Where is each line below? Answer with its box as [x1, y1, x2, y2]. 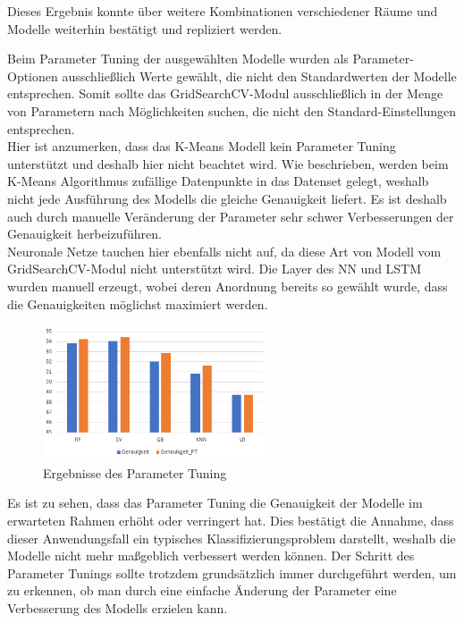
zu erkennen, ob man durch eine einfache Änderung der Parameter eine [7, 581, 397, 600]
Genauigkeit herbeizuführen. [7, 224, 162, 243]
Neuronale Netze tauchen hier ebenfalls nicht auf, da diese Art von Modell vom [7, 241, 442, 260]
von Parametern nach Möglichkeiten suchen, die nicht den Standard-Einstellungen [7, 101, 456, 120]
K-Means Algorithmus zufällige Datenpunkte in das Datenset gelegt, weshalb [7, 172, 429, 190]
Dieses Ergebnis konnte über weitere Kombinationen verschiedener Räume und [7, 2, 438, 20]
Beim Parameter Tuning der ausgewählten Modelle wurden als [7, 49, 349, 68]
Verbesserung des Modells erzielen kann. [7, 598, 228, 617]
